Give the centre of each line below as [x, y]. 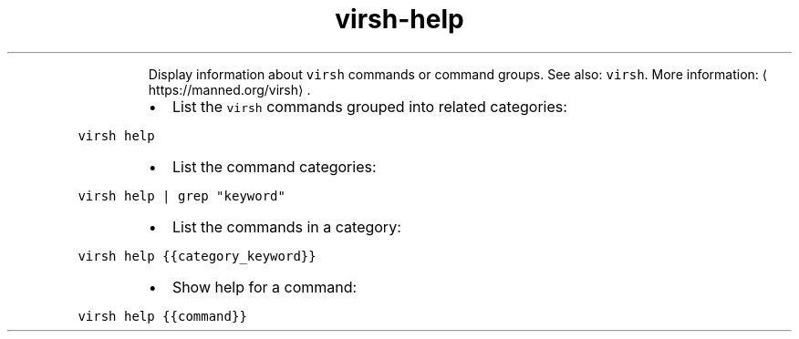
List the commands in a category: [286, 226]
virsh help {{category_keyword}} [197, 256]
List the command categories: [274, 166]
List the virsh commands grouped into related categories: [369, 106]
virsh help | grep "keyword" [182, 195]
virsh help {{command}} [162, 316]
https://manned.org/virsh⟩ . [229, 89]
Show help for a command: [265, 287]
